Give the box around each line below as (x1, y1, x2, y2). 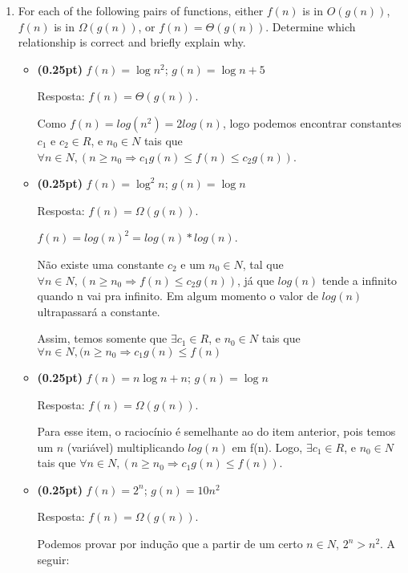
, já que (236, 271, 274, 288)
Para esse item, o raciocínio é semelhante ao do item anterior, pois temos (37, 423, 396, 440)
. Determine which (265, 18, 356, 35)
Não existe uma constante (37, 255, 164, 272)
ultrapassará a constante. (37, 303, 160, 319)
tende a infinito (321, 271, 398, 288)
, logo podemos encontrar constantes (222, 114, 402, 131)
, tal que (242, 255, 284, 272)
